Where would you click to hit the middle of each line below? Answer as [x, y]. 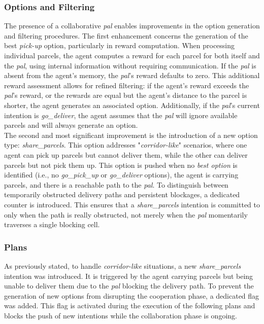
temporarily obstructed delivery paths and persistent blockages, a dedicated [122, 194]
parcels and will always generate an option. [71, 125]
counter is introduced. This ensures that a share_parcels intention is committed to [132, 204]
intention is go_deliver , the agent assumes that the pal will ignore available [121, 115]
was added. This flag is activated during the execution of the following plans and [130, 305]
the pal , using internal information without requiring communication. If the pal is [130, 65]
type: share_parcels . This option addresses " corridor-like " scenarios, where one [126, 145]
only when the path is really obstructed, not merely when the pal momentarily [126, 214]
